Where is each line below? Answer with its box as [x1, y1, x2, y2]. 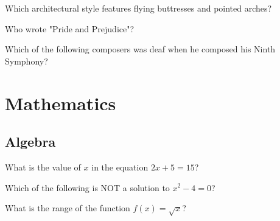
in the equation [91, 160, 149, 173]
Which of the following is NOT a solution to [5, 181, 170, 194]
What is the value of [5, 160, 81, 173]
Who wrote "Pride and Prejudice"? [5, 22, 135, 35]
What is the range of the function [5, 202, 130, 214]
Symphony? [5, 54, 48, 67]
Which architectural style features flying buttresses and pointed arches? [5, 2, 272, 14]
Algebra [5, 132, 56, 151]
